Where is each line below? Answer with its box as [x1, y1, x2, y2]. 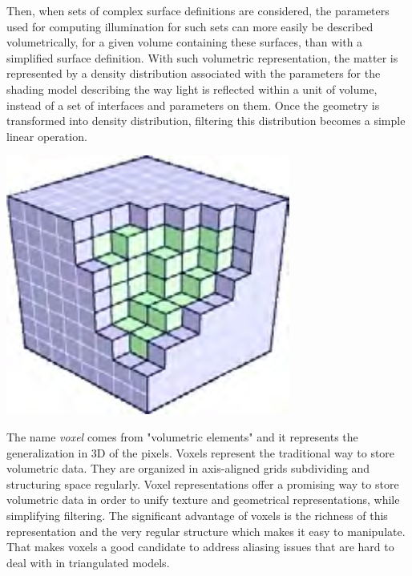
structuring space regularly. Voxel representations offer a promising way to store [6, 475, 399, 492]
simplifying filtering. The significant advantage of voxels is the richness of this [6, 506, 388, 523]
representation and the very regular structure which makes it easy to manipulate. [6, 522, 406, 539]
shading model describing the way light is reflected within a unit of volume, [6, 80, 378, 97]
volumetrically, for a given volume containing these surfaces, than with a [6, 34, 363, 50]
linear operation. [6, 127, 87, 144]
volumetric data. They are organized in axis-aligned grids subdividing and [6, 460, 370, 477]
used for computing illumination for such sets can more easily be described [6, 18, 374, 34]
